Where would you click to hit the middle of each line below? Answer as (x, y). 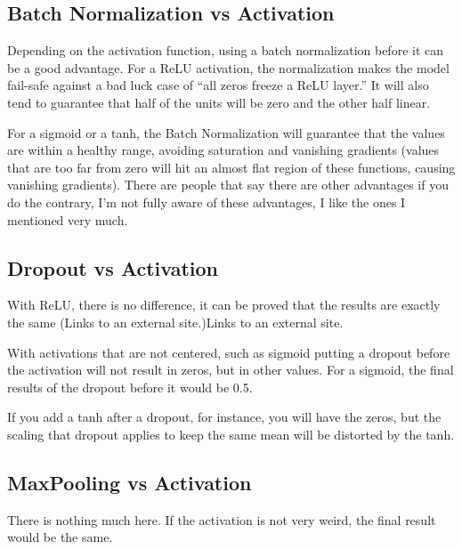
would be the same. (60, 537)
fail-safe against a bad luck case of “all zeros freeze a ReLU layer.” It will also (218, 85)
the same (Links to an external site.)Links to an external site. (175, 322)
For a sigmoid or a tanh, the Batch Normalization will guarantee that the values (226, 132)
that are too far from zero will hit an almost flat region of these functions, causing (231, 167)
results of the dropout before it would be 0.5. (130, 387)
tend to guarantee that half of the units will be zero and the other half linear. (219, 102)
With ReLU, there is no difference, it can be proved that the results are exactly (224, 305)
